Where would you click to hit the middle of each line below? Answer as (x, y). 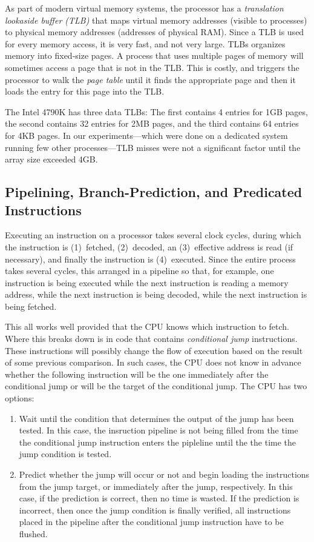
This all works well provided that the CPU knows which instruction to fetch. (147, 326)
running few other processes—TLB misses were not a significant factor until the (153, 147)
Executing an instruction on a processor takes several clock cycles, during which (153, 235)
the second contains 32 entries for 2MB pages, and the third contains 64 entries (152, 123)
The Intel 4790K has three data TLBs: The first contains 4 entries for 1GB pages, (156, 111)
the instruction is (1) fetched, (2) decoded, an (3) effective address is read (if (149, 246)
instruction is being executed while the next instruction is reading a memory (147, 282)
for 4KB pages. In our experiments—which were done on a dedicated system (146, 135)
